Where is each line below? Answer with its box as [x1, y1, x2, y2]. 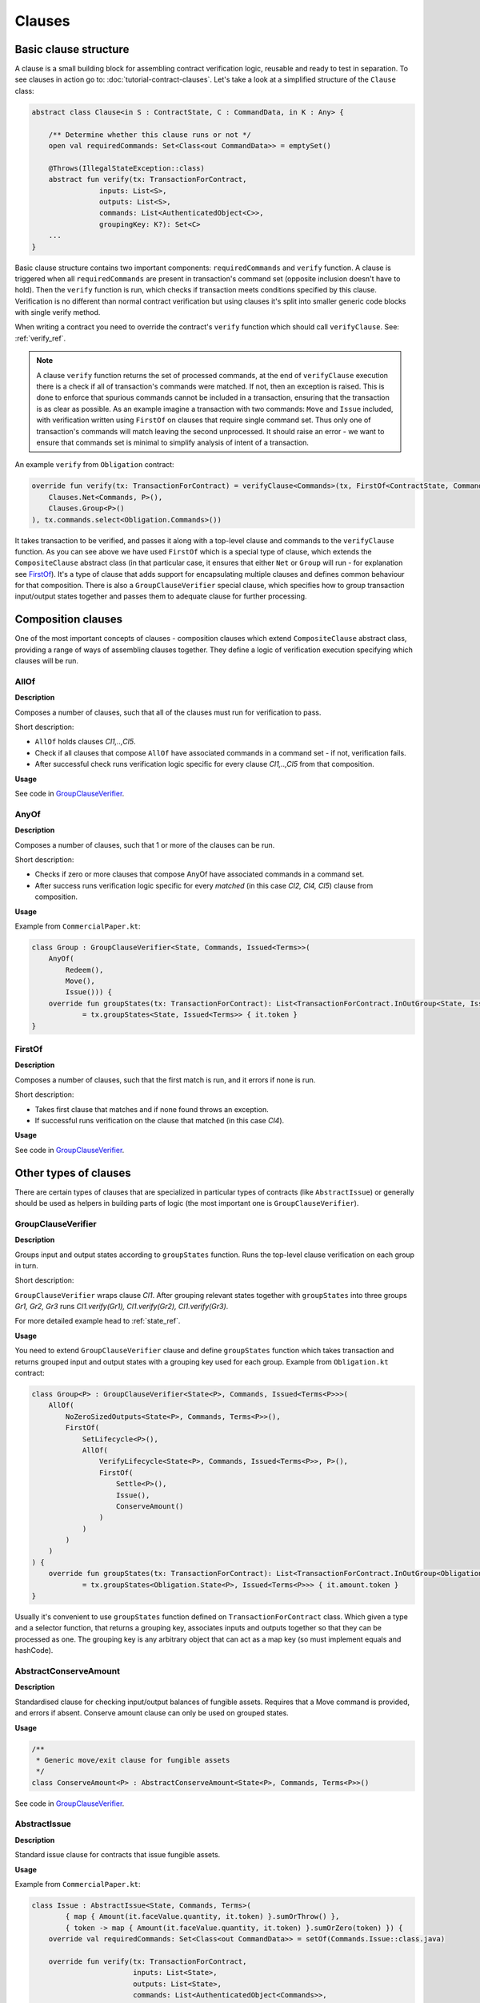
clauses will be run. [14, 656, 79, 666]
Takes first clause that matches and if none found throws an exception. [34, 1104, 269, 1114]
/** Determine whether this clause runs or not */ [48, 130, 251, 139]
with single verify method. [14, 308, 101, 317]
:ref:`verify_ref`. [14, 333, 66, 343]
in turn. [14, 1260, 39, 1270]
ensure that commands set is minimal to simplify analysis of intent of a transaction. [36, 437, 310, 447]
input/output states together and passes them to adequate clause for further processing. [14, 591, 307, 601]
